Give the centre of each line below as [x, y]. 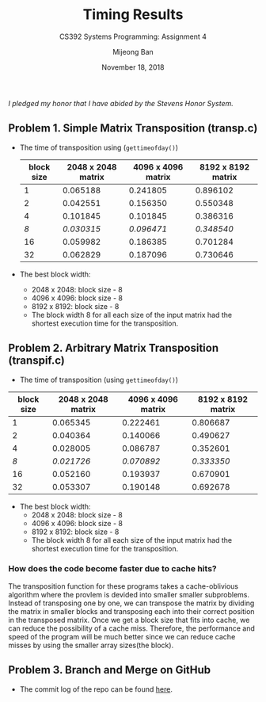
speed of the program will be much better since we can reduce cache [122, 636]
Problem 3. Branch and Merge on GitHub [110, 670]
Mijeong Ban [133, 52]
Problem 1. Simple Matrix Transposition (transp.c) [133, 128]
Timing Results [133, 15]
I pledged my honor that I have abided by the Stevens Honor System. [121, 103]
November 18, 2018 [133, 67]
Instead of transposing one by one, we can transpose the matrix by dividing [131, 603]
